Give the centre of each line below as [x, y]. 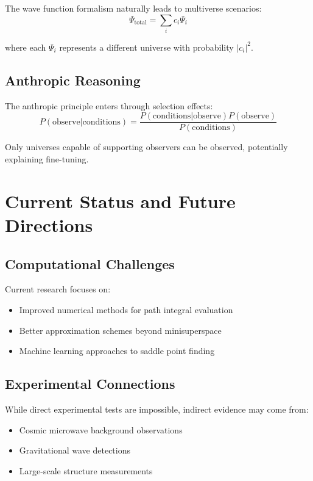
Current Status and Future [120, 201]
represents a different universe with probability [146, 47]
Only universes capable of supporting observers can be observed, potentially [146, 147]
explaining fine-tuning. [47, 158]
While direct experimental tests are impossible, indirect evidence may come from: [157, 409]
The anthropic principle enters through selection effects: [109, 105]
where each [26, 47]
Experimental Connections [90, 384]
